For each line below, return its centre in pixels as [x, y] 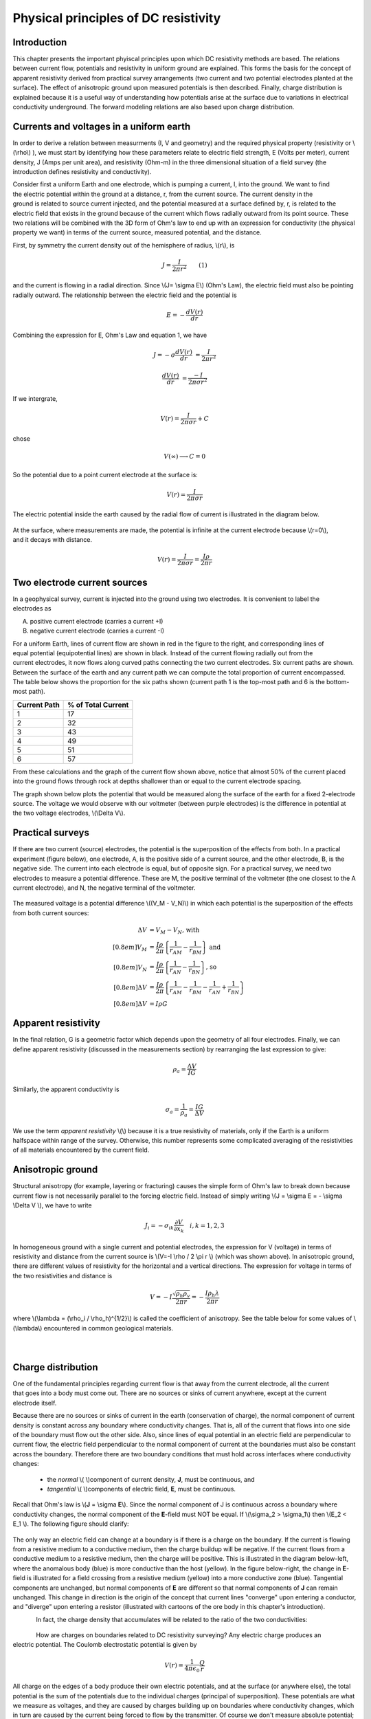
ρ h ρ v [183, 1294]
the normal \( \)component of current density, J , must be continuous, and [151, 1479]
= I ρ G [158, 1004]
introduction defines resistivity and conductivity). [82, 172]
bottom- [338, 682]
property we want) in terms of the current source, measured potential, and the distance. [137, 232]
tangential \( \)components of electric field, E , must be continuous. [142, 1489]
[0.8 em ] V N [131, 968]
